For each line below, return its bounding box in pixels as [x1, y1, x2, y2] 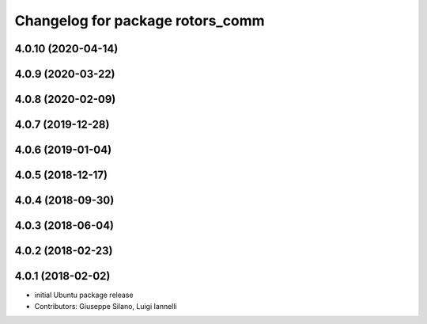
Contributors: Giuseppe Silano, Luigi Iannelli [34, 301, 177, 311]
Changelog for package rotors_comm [14, 12, 265, 29]
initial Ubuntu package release [34, 290, 134, 300]
